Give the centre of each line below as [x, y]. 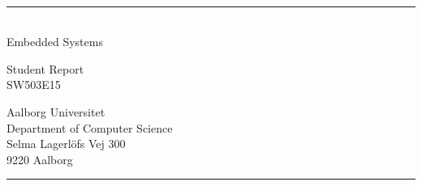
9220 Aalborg [40, 159]
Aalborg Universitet [56, 111]
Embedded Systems [55, 42]
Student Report [45, 68]
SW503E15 [34, 85]
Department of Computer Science [90, 127]
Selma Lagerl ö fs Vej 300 [66, 144]
